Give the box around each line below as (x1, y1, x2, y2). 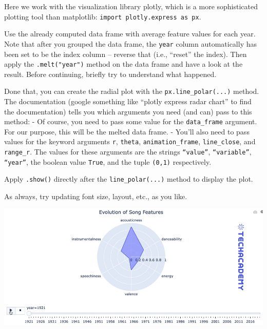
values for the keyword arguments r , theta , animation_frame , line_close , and (4, 136, 256, 147)
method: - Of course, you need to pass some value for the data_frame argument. (4, 116, 257, 127)
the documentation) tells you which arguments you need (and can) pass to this (4, 106, 252, 117)
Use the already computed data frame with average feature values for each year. (4, 28, 256, 39)
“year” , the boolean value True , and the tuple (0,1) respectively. (4, 156, 212, 167)
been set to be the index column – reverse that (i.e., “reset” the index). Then (4, 48, 247, 59)
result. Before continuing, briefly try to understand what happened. (4, 68, 217, 79)
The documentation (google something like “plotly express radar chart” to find (4, 96, 252, 106)
